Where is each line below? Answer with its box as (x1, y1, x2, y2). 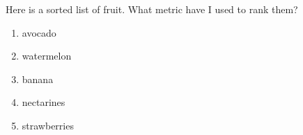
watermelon (22, 48, 72, 63)
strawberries (22, 118, 74, 132)
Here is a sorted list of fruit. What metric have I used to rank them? (6, 2, 298, 16)
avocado (22, 25, 56, 39)
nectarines (22, 95, 65, 109)
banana (22, 71, 54, 86)
